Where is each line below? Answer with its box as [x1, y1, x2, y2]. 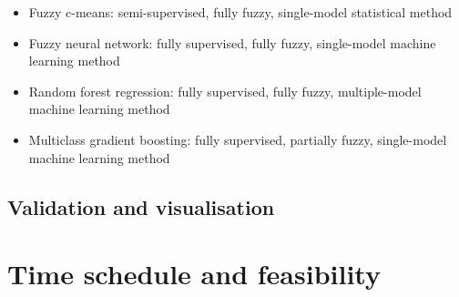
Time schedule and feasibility [7, 255, 381, 292]
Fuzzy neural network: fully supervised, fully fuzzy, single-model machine [28, 33, 436, 52]
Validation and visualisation [7, 192, 275, 220]
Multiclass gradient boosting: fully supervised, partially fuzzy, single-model [28, 129, 447, 148]
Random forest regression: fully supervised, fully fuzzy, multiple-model [28, 81, 422, 100]
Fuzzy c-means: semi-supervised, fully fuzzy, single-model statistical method [28, 3, 453, 21]
